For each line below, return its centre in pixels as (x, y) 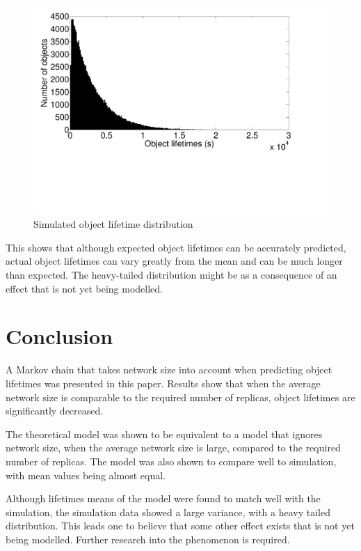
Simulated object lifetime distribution (113, 224)
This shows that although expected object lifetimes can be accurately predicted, (176, 247)
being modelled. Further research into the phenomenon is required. (148, 539)
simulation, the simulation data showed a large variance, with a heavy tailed (168, 512)
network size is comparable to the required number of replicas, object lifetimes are (180, 397)
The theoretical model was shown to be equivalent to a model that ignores (164, 434)
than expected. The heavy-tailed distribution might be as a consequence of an (171, 275)
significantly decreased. (55, 411)
